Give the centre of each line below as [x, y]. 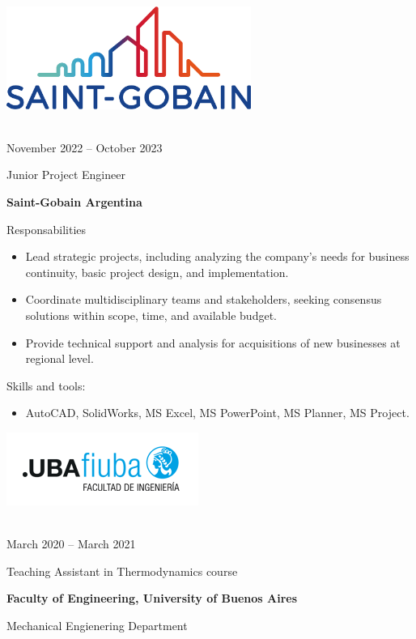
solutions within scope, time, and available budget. [151, 315]
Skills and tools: [46, 385]
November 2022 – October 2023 [85, 147]
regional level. [59, 358]
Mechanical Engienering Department [97, 625]
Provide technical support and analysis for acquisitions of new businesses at [213, 342]
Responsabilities [47, 229]
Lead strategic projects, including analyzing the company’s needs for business [217, 256]
